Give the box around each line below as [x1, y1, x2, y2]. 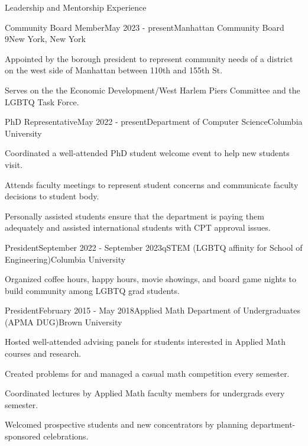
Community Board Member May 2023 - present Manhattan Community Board [5, 21, 284, 33]
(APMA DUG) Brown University [5, 315, 122, 328]
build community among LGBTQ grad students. [5, 284, 180, 296]
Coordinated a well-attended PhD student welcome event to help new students [5, 147, 290, 159]
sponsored [5, 430, 41, 442]
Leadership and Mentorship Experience [5, 1, 147, 13]
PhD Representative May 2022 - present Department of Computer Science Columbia [5, 115, 303, 128]
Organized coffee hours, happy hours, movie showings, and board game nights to [5, 273, 296, 285]
